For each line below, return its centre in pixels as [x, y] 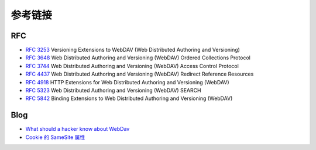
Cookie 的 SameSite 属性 [55, 137]
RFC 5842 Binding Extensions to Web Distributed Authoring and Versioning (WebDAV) [129, 98]
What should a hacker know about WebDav [78, 129]
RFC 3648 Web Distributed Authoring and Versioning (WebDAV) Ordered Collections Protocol [138, 58]
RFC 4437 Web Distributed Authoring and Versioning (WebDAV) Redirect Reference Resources [140, 74]
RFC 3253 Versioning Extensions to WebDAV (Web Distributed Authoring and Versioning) [133, 50]
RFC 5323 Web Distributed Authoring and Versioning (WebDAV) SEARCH [113, 91]
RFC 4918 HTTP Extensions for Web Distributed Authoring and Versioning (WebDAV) [127, 82]
